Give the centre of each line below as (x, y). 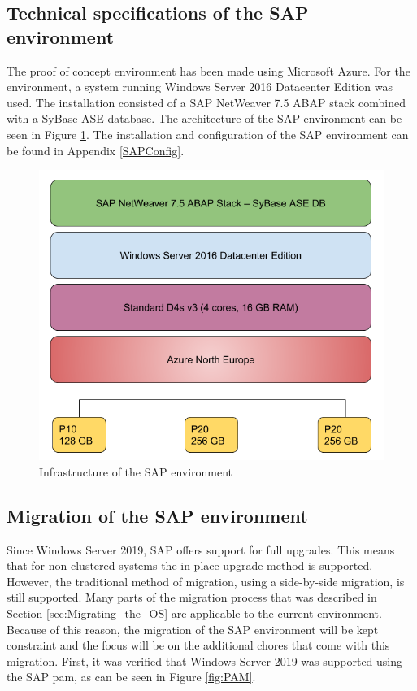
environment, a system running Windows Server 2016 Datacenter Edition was (200, 87)
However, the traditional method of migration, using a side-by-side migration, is (206, 581)
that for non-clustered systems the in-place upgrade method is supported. (190, 565)
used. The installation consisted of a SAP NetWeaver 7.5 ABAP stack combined (206, 102)
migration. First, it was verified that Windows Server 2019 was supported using (205, 661)
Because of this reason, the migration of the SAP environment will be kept (193, 629)
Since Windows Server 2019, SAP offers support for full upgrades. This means (201, 549)
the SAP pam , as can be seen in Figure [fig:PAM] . (131, 677)
